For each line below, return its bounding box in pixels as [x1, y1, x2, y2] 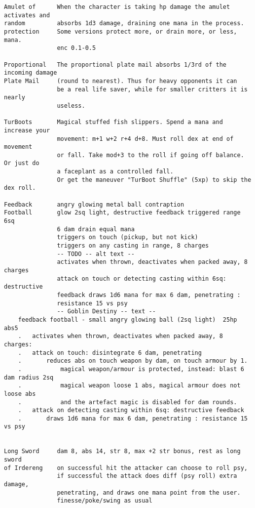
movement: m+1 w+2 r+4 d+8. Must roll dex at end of [57, 135, 234, 142]
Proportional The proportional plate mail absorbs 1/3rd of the [4, 61, 227, 68]
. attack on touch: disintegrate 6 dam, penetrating [18, 349, 202, 356]
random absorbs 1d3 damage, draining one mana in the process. [4, 20, 244, 27]
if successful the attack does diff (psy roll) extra [57, 472, 237, 480]
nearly [4, 94, 25, 101]
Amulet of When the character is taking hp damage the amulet [4, 3, 230, 10]
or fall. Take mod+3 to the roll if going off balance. [57, 151, 244, 159]
